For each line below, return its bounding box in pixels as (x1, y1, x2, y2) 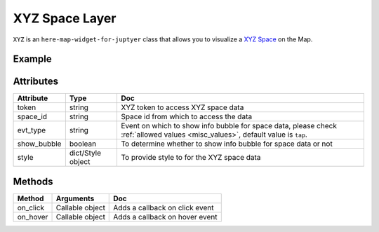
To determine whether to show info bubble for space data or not (121, 139, 333, 149)
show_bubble (17, 139, 62, 149)
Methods (13, 175, 53, 187)
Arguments (55, 193, 95, 203)
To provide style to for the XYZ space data (121, 153, 261, 163)
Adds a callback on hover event (113, 212, 218, 221)
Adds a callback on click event (113, 203, 214, 212)
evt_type (17, 125, 46, 135)
